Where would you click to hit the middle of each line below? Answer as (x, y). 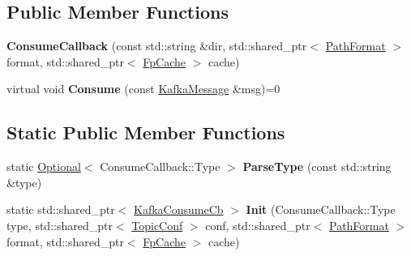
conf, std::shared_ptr (258, 225)
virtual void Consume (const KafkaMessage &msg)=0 (143, 89)
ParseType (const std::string (317, 166)
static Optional (44, 166)
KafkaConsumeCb (179, 209)
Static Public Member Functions (146, 132)
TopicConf (157, 225)
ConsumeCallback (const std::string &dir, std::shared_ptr (157, 46)
